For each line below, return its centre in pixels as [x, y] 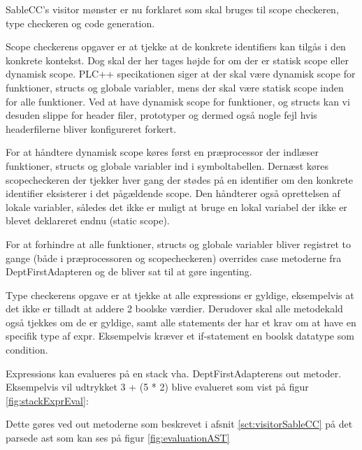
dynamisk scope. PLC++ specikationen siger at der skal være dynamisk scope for [181, 74]
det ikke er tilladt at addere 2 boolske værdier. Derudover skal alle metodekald [174, 309]
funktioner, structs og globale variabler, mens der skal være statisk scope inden [175, 87]
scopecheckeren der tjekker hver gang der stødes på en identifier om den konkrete [180, 179]
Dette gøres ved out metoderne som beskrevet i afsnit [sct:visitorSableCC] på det [179, 424]
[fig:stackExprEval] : [47, 400]
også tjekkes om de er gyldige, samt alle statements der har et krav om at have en [181, 322]
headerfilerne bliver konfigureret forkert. [91, 128]
